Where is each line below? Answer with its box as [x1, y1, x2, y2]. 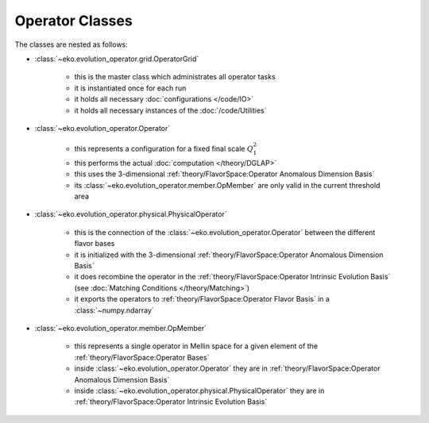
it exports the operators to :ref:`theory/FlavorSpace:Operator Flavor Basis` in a [74, 294, 330, 304]
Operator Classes [14, 12, 133, 29]
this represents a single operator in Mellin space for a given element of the [74, 341, 318, 351]
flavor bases [74, 239, 115, 248]
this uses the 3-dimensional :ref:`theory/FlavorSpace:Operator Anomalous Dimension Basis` [74, 169, 375, 179]
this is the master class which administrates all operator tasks [74, 72, 276, 82]
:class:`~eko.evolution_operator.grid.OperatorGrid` [34, 54, 199, 63]
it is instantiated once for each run [74, 83, 187, 93]
